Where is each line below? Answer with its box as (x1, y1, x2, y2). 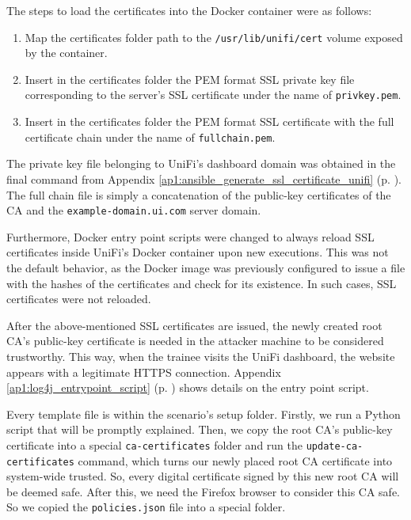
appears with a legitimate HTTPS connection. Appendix (6, 363, 281, 380)
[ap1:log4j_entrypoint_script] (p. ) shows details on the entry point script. (6, 379, 369, 396)
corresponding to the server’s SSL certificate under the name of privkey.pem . (25, 86, 401, 103)
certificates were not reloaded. (6, 290, 151, 307)
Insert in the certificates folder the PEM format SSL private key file (25, 70, 355, 87)
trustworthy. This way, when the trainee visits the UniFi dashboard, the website (6, 347, 395, 364)
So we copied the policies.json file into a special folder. (6, 499, 286, 515)
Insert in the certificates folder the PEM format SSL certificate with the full (25, 113, 394, 130)
